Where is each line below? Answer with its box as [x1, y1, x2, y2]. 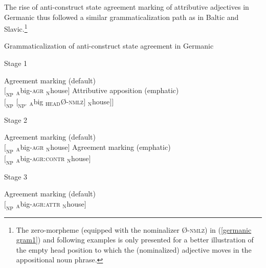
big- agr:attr [20, 198, 60, 209]
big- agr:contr [20, 152, 65, 163]
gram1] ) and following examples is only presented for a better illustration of [16, 234, 254, 245]
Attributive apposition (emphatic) [72, 85, 179, 96]
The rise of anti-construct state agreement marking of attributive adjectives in [4, 2, 249, 12]
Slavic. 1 [4, 22, 28, 34]
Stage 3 [4, 171, 28, 182]
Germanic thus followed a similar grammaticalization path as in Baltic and [4, 11, 239, 22]
